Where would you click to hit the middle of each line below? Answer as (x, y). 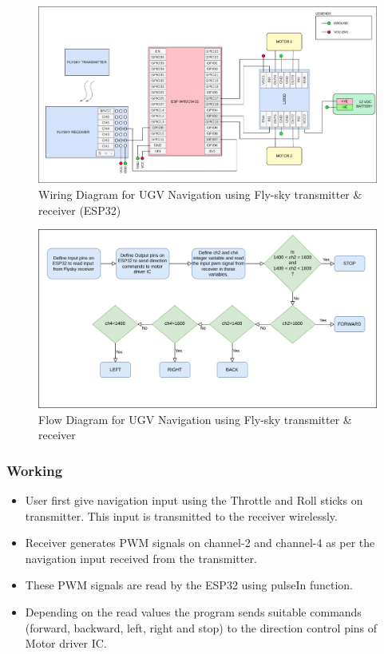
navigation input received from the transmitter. (141, 558)
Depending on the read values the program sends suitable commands (193, 612)
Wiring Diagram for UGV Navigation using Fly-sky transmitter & (200, 194)
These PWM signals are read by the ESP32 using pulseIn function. (189, 585)
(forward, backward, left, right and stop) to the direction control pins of (201, 627)
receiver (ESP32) (80, 210)
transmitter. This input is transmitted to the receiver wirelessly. (181, 515)
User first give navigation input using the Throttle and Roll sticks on (194, 500)
